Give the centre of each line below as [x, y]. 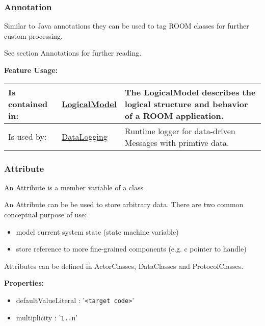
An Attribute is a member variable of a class [74, 187]
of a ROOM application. [174, 115]
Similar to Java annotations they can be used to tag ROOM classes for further [127, 26]
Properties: [24, 283]
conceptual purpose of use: [45, 214]
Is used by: [28, 137]
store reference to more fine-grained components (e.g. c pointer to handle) [131, 249]
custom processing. [33, 35]
